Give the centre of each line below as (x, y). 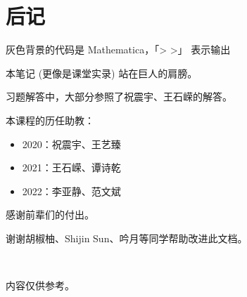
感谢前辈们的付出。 (50, 214)
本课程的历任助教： (50, 120)
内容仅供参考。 (40, 285)
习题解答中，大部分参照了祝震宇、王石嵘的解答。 (119, 97)
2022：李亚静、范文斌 (71, 191)
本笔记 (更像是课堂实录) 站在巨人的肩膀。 (102, 73)
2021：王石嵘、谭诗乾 (71, 167)
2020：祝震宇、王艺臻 (71, 144)
